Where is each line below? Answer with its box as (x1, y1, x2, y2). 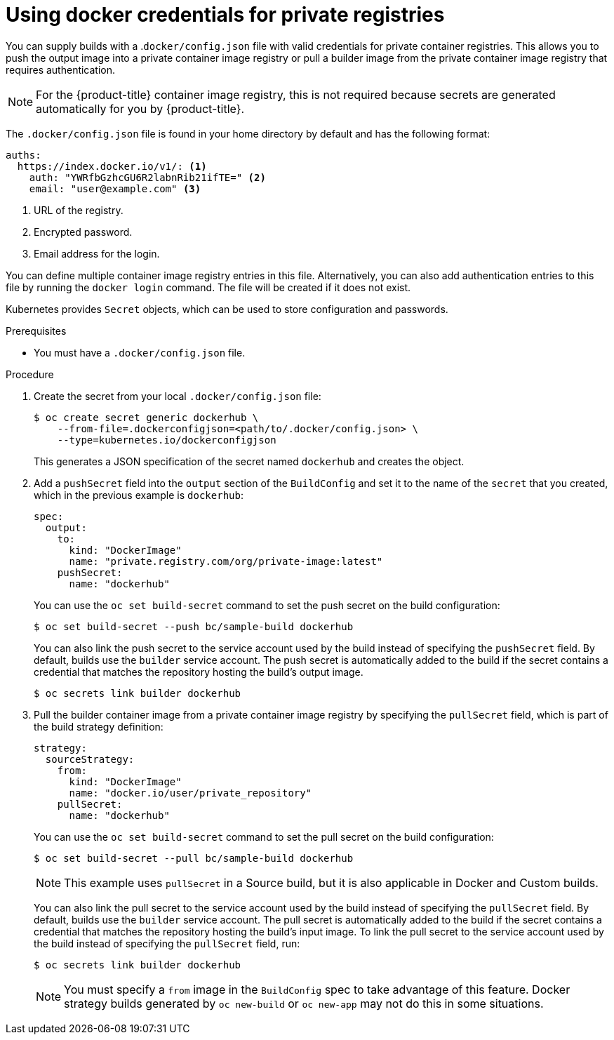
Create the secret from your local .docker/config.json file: (34, 389, 321, 402)
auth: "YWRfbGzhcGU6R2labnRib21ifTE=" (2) (29, 171, 266, 183)
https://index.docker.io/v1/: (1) (17, 160, 207, 172)
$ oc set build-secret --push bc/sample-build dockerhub (34, 620, 354, 632)
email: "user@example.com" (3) (29, 182, 201, 194)
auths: (6, 149, 41, 161)
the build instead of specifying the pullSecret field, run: (34, 937, 300, 949)
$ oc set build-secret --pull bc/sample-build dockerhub (34, 852, 354, 864)
